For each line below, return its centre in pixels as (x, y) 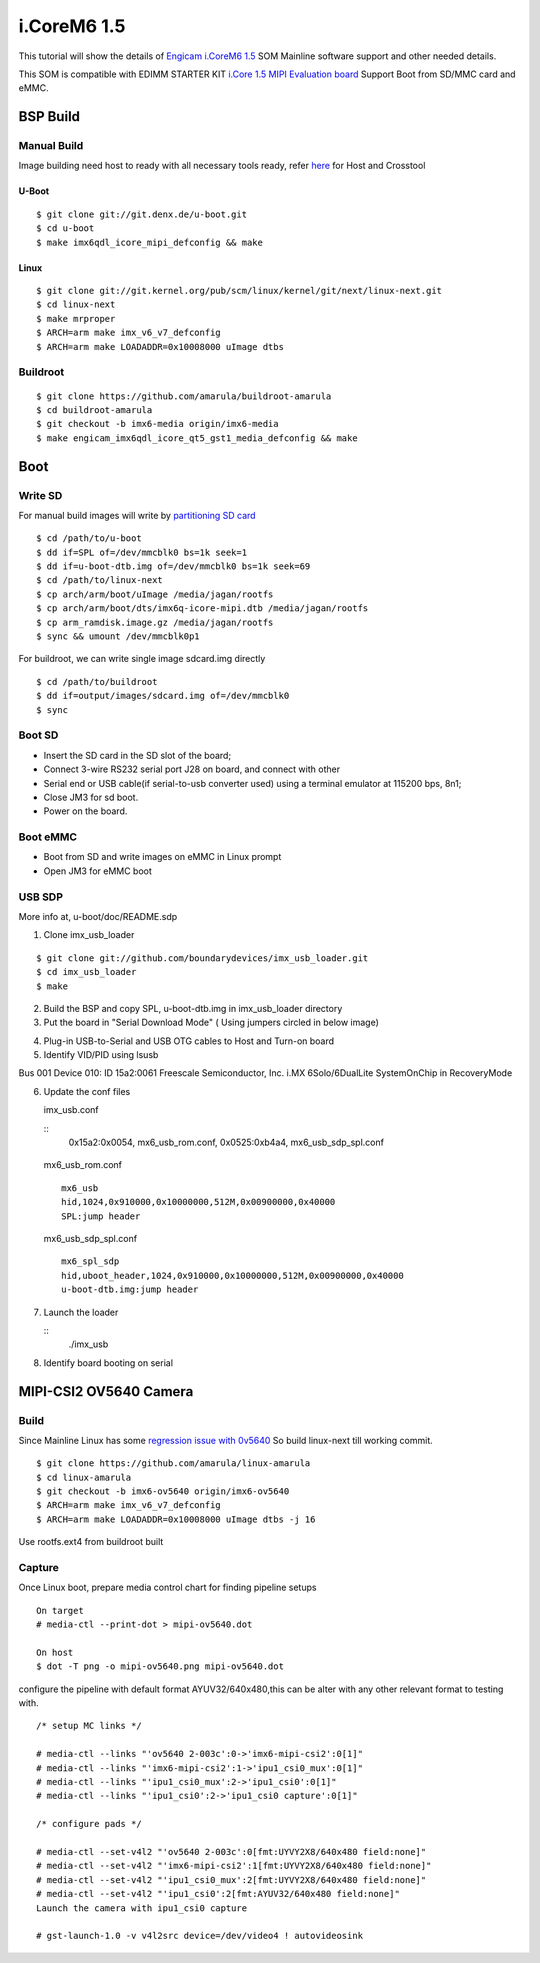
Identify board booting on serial (108, 1362)
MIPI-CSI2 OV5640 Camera (106, 1391)
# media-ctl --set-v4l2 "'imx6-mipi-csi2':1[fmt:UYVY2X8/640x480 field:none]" (234, 1866)
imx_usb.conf (71, 1110)
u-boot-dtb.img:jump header (130, 1289)
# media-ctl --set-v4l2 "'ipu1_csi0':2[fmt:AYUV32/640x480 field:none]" (218, 1894)
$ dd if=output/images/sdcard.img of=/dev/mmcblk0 (163, 696)
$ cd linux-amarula (84, 1477)
